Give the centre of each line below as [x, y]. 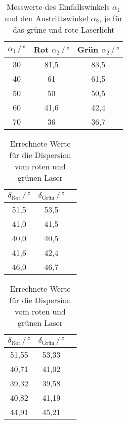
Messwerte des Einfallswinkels [58, 7]
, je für [111, 18]
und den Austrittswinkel [46, 18]
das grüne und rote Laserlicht [63, 29]
